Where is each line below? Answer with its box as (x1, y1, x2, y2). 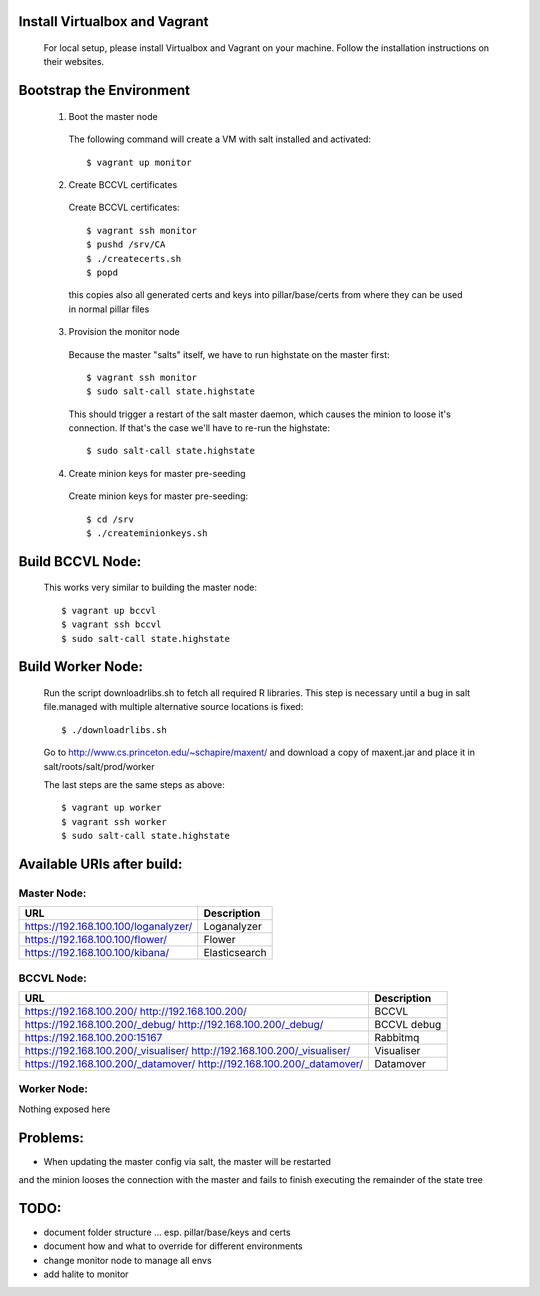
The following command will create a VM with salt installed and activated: (68, 133, 372, 145)
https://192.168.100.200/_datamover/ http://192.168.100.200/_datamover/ (24, 1057, 364, 1071)
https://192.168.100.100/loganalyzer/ (24, 920, 193, 934)
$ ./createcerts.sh (86, 253, 182, 264)
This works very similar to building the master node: (43, 581, 257, 594)
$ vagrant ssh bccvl (61, 619, 162, 630)
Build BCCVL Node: (18, 553, 142, 570)
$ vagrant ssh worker (61, 816, 167, 827)
